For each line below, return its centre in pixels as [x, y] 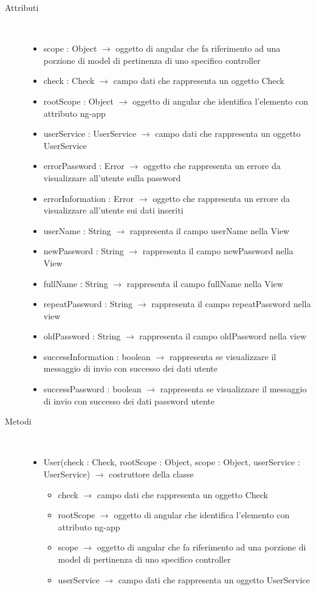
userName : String [77, 230]
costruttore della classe [151, 474]
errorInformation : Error [89, 198]
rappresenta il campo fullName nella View [205, 283]
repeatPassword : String [88, 304]
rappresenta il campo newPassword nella [218, 251]
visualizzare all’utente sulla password [112, 177]
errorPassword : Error [84, 166]
